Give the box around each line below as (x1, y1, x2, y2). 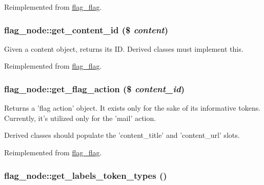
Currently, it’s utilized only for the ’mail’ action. (4, 112, 156, 123)
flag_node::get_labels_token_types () (4, 169, 167, 181)
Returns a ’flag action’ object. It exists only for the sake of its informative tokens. (4, 102, 261, 113)
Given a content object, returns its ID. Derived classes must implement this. (4, 43, 243, 54)
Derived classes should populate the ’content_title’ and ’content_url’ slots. (4, 130, 240, 140)
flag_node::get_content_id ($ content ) (4, 23, 168, 36)
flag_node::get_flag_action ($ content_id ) (4, 82, 185, 95)
